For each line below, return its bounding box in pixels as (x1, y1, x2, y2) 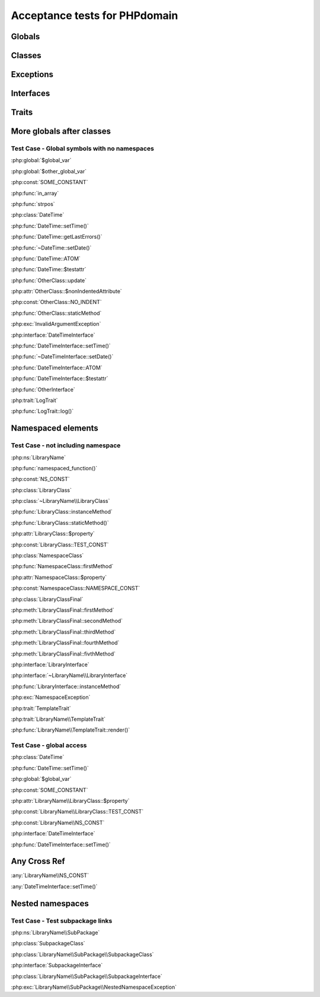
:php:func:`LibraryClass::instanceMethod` (11, 508, 113, 515)
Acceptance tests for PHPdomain (11, 9, 178, 22)
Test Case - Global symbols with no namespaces (11, 144, 154, 153)
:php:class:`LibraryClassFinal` (11, 596, 84, 603)
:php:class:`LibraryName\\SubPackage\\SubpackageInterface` (11, 973, 162, 980)
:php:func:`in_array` (11, 189, 59, 197)
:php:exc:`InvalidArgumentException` (11, 321, 101, 328)
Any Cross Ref (11, 856, 65, 866)
